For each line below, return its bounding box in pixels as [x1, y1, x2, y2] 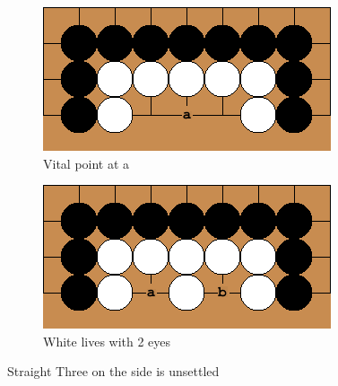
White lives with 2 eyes [43, 331, 171, 350]
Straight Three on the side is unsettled [7, 362, 220, 381]
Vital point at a [43, 154, 130, 172]
